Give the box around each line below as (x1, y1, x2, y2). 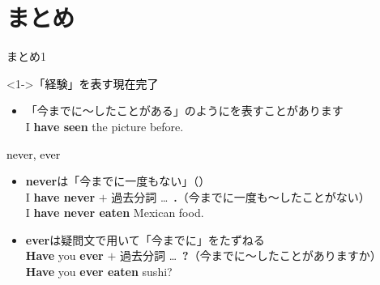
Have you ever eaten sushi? (25, 263, 173, 280)
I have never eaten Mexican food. (25, 204, 204, 221)
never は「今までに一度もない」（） (25, 172, 211, 189)
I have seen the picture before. (25, 117, 184, 134)
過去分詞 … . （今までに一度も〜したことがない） (111, 188, 370, 205)
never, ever (6, 145, 61, 162)
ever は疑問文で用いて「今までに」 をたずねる (25, 231, 265, 248)
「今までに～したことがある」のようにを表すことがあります (25, 102, 344, 119)
